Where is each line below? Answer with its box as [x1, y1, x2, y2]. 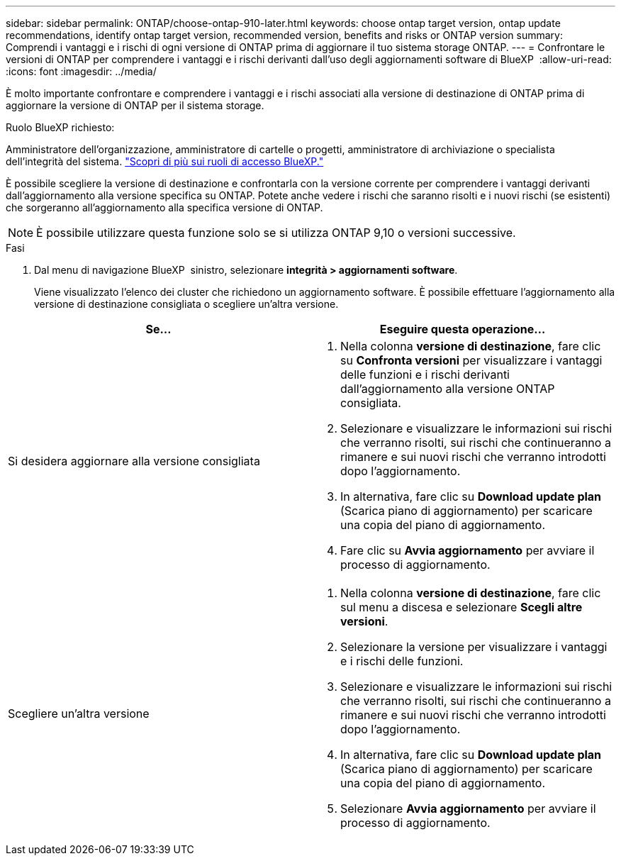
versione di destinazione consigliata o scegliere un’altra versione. [34, 298, 339, 310]
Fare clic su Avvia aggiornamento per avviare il [340, 543, 595, 557]
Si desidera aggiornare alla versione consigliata [8, 454, 260, 468]
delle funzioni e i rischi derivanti [340, 367, 510, 382]
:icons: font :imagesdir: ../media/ [6, 65, 157, 77]
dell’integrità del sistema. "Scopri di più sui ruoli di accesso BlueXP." [6, 155, 324, 167]
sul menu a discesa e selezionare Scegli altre [340, 600, 583, 614]
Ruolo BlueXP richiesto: [6, 121, 115, 133]
